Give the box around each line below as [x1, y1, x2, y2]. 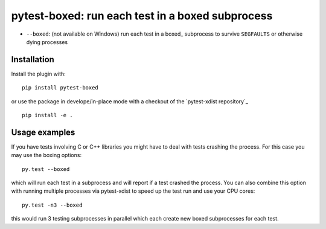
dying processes [26, 38, 68, 45]
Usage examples [11, 127, 75, 137]
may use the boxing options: [11, 152, 81, 159]
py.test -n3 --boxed [22, 201, 83, 208]
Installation [11, 54, 54, 65]
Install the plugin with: [11, 70, 66, 77]
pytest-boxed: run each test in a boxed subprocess [11, 9, 273, 22]
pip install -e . [22, 112, 73, 119]
